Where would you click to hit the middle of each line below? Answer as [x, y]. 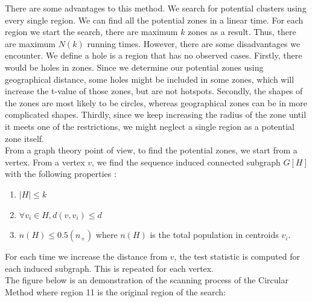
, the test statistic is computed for [237, 256]
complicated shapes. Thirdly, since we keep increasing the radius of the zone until [156, 114]
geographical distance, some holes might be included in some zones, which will [150, 79]
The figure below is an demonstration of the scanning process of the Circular [147, 280]
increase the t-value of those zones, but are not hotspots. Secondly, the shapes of [154, 91]
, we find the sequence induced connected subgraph [186, 162]
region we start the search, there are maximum [91, 32]
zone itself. [25, 138]
